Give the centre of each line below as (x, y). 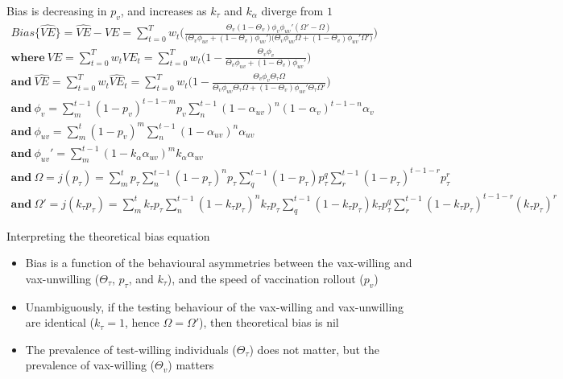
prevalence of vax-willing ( (90, 365)
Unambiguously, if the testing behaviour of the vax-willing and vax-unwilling (215, 306)
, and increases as (164, 10)
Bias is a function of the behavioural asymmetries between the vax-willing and (219, 263)
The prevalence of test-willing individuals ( (131, 349)
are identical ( (60, 322)
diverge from (292, 10)
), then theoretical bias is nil (269, 322)
